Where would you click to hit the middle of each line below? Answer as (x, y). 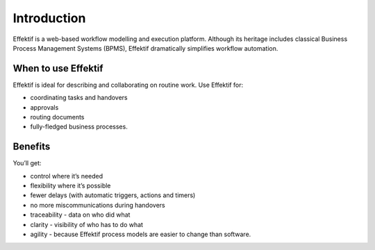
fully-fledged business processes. (79, 127)
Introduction (49, 18)
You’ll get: (27, 163)
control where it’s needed (67, 176)
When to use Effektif (58, 68)
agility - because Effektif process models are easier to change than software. (141, 234)
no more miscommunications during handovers (98, 205)
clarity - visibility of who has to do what (87, 224)
